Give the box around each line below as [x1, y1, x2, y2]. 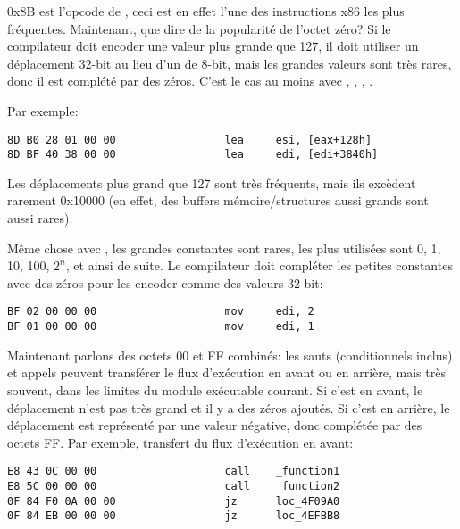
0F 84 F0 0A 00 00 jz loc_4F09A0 [7, 494, 340, 508]
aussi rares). [7, 209, 73, 227]
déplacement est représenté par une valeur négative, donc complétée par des [7, 416, 422, 434]
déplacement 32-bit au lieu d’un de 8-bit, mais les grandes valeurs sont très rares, [7, 54, 452, 72]
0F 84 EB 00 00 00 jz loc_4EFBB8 [7, 509, 340, 523]
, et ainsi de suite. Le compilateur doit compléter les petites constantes [65, 256, 453, 275]
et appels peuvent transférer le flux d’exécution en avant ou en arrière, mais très [7, 363, 446, 382]
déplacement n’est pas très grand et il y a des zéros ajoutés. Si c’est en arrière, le [7, 398, 450, 417]
